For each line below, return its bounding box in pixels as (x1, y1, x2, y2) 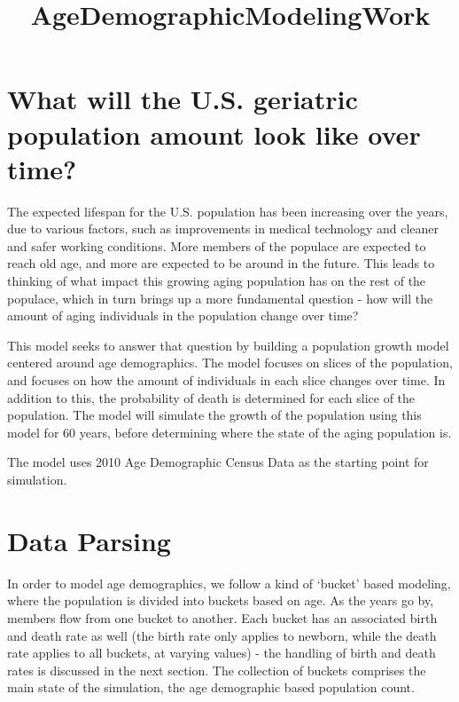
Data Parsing (7, 522, 171, 558)
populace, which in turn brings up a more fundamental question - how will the (7, 288, 433, 307)
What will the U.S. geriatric (7, 81, 358, 117)
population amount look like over (7, 115, 421, 152)
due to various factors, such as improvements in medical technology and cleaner (7, 219, 440, 238)
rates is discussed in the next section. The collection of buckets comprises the (7, 660, 426, 679)
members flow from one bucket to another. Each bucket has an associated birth (7, 608, 438, 627)
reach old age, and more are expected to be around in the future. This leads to (7, 254, 435, 272)
